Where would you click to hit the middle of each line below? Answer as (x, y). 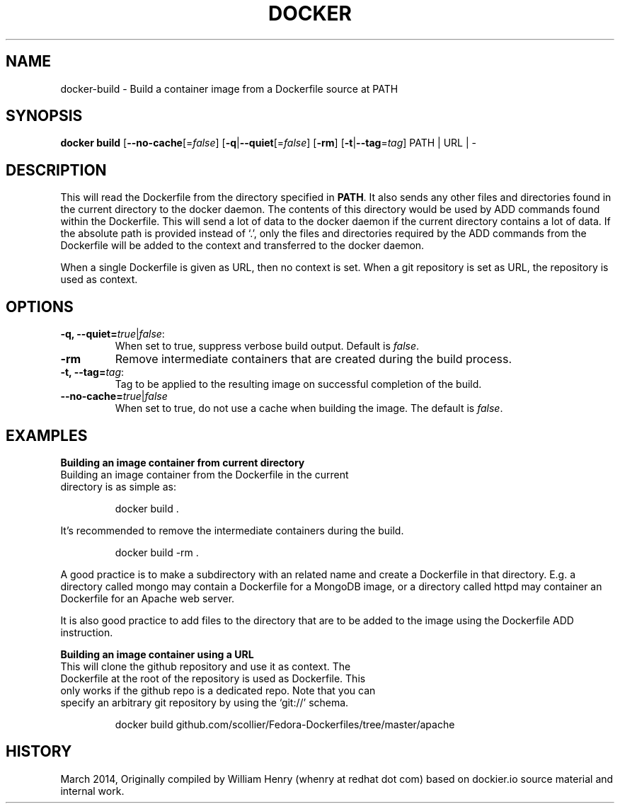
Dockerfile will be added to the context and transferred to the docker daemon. (242, 246)
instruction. (87, 632)
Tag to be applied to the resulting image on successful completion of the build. (298, 384)
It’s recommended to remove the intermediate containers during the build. (232, 530)
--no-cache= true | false (114, 396)
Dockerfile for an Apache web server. (148, 598)
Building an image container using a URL (157, 654)
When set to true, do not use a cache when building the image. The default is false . (309, 408)
